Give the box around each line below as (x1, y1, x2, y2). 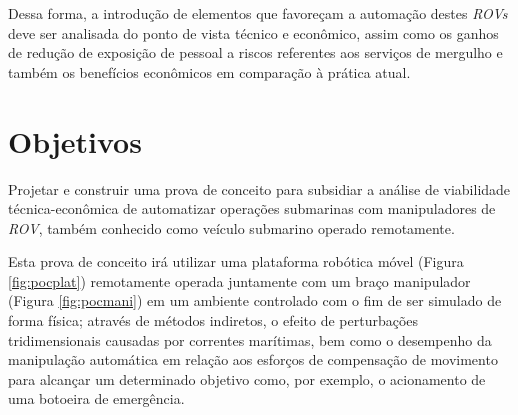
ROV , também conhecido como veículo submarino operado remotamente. (8, 217, 455, 238)
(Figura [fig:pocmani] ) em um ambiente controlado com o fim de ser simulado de (8, 290, 502, 311)
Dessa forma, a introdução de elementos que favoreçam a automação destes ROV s (8, 3, 508, 23)
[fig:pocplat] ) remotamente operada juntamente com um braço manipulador (8, 270, 471, 291)
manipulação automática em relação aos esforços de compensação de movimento (8, 349, 498, 370)
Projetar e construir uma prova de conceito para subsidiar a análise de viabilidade (8, 178, 511, 199)
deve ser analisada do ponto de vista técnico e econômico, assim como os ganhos (8, 22, 499, 43)
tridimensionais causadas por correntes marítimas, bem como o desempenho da (8, 329, 492, 350)
